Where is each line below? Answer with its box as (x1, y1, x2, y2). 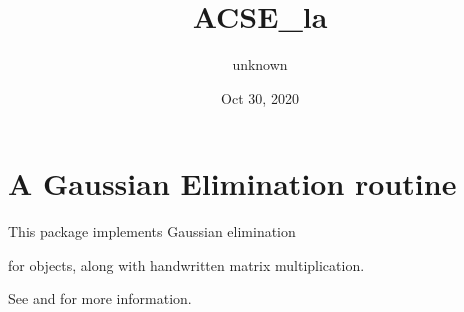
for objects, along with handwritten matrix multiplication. (8, 254, 365, 275)
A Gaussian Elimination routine (8, 163, 457, 204)
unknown (232, 54, 288, 75)
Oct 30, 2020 (221, 87, 299, 108)
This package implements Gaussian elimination (8, 221, 296, 242)
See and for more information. (8, 288, 192, 309)
